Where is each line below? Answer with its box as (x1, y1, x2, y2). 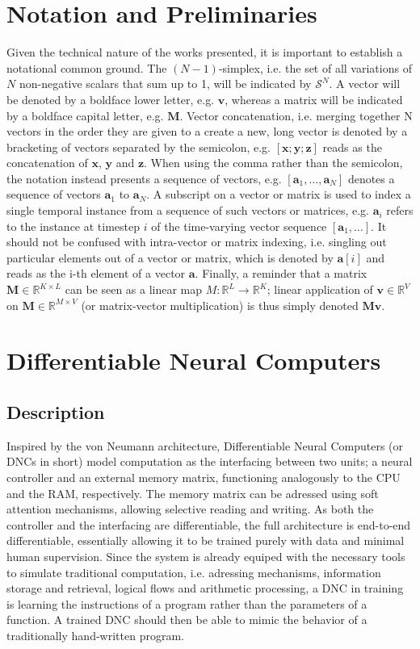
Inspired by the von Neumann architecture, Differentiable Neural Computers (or (6, 437, 404, 454)
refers (386, 202, 414, 219)
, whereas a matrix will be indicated (225, 90, 403, 107)
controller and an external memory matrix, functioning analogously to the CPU (6, 468, 401, 485)
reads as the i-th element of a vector (6, 265, 186, 282)
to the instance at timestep (6, 217, 141, 234)
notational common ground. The (6, 59, 167, 76)
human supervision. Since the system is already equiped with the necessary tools (6, 547, 405, 564)
